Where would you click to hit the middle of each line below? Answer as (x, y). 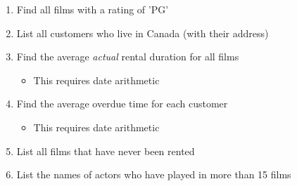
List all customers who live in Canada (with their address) (143, 33)
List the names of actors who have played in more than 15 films (154, 174)
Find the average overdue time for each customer (122, 104)
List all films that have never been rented (106, 151)
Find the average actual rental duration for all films (128, 57)
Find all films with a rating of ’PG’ (93, 9)
